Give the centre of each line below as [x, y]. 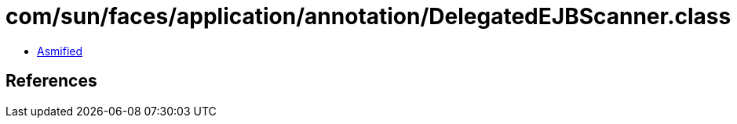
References [51, 81]
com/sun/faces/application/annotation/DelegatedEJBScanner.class [368, 16]
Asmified [60, 51]
